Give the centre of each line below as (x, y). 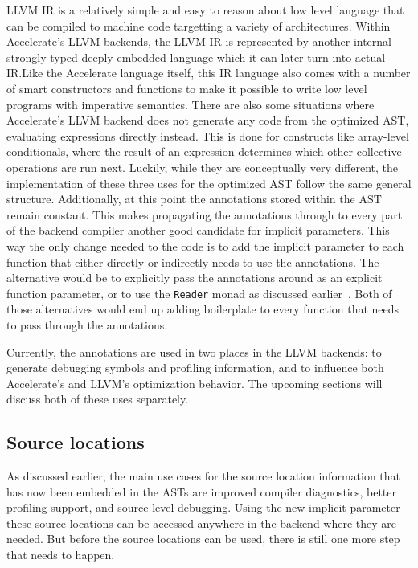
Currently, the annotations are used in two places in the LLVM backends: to (194, 351)
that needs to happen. (61, 555)
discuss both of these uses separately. (98, 399)
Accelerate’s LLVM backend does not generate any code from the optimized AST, (208, 120)
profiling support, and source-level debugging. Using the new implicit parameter (203, 507)
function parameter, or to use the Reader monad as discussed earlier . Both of (199, 293)
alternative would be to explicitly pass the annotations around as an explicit (195, 278)
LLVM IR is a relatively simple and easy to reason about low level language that (205, 10)
